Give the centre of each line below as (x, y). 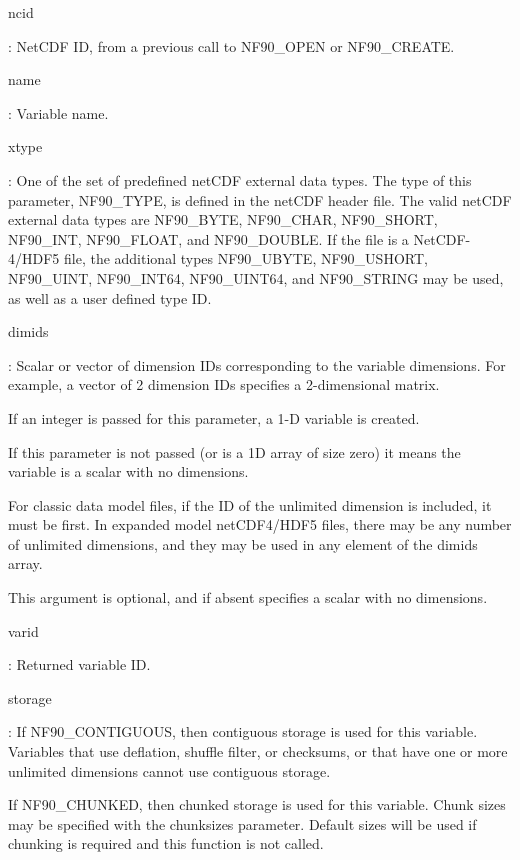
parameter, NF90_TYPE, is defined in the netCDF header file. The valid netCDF (260, 199)
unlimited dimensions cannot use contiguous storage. (169, 770)
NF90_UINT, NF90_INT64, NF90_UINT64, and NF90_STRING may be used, (256, 277)
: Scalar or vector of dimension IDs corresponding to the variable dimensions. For (257, 364)
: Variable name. (58, 112)
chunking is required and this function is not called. (166, 843)
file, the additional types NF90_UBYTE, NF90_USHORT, (245, 258)
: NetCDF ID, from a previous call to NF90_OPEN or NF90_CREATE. (231, 45)
